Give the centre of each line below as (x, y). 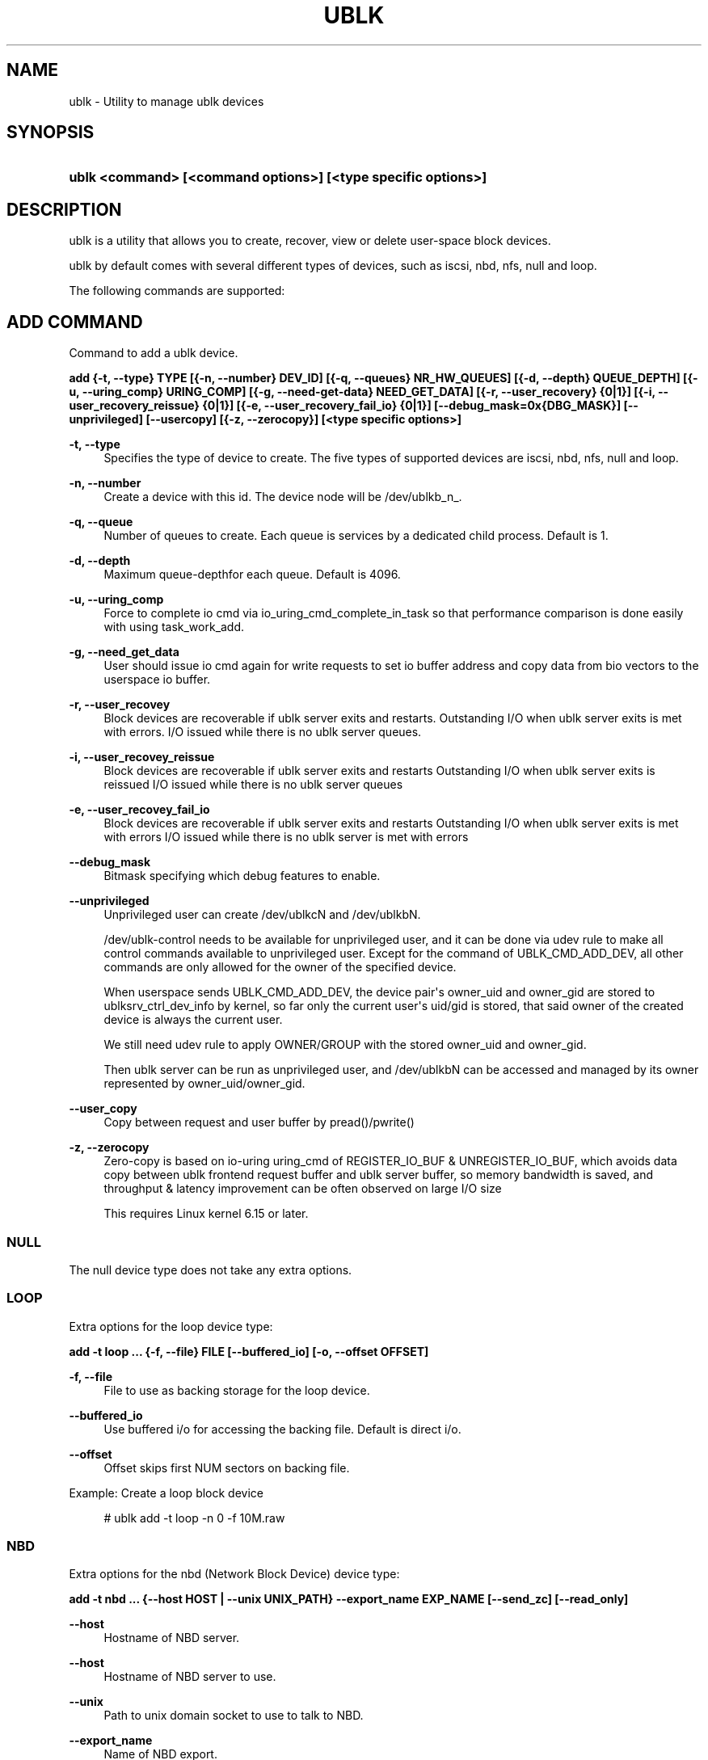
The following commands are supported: (177, 291)
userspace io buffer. (157, 680)
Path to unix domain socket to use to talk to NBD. (234, 1716)
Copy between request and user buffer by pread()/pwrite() (259, 1122)
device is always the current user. (193, 1020)
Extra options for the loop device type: (171, 1326)
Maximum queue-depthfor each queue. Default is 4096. (252, 575)
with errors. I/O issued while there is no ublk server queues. (263, 732)
